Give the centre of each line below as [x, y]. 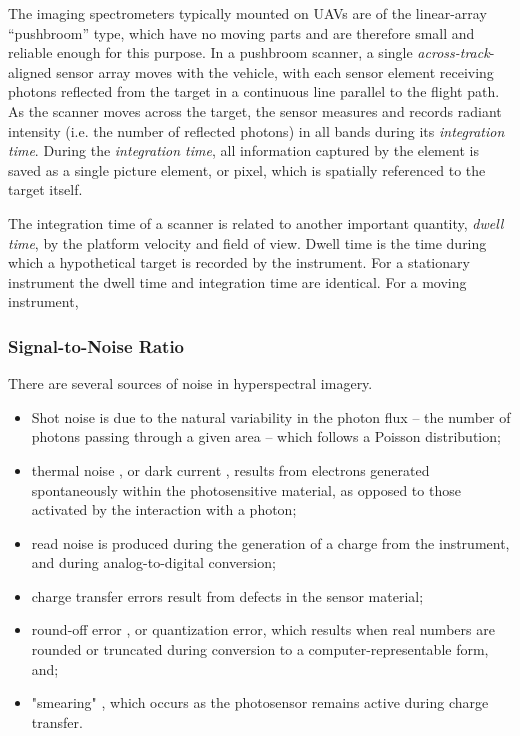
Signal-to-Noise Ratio [96, 345]
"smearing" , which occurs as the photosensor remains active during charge [260, 702]
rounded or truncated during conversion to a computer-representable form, [260, 649]
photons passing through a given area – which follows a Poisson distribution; [266, 436]
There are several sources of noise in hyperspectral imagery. [190, 383]
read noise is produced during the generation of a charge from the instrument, [270, 542]
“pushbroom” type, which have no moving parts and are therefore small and [241, 32]
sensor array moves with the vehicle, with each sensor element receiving [275, 71]
